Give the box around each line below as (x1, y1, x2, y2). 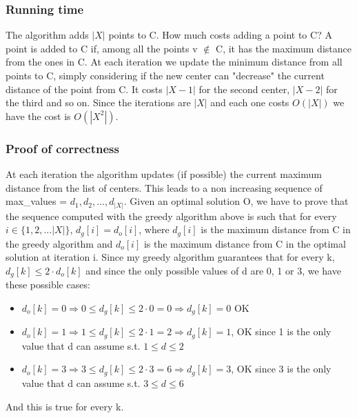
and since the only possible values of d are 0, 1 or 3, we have (85, 263, 341, 277)
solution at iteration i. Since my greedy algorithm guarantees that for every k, (6, 250, 335, 264)
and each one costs (210, 95, 289, 110)
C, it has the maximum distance (216, 41, 351, 55)
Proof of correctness (6, 139, 119, 157)
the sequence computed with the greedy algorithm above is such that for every (6, 208, 337, 223)
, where (139, 222, 170, 237)
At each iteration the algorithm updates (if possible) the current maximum (6, 167, 322, 181)
